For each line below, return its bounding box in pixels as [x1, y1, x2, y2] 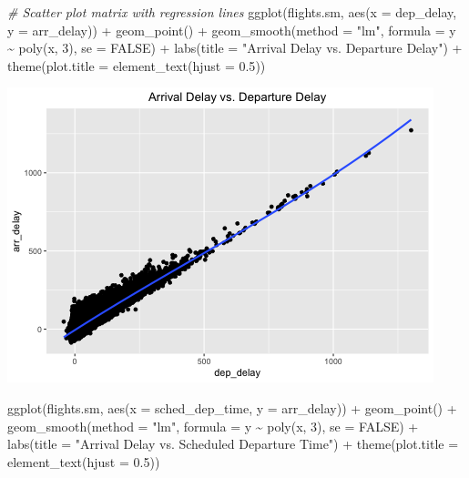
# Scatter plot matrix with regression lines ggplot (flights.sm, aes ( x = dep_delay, [7, 3, 457, 21]
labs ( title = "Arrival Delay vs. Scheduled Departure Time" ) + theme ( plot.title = [7, 434, 459, 453]
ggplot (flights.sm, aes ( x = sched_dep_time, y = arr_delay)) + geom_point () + [7, 398, 457, 417]
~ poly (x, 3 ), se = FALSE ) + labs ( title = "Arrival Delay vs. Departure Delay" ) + [7, 38, 463, 57]
